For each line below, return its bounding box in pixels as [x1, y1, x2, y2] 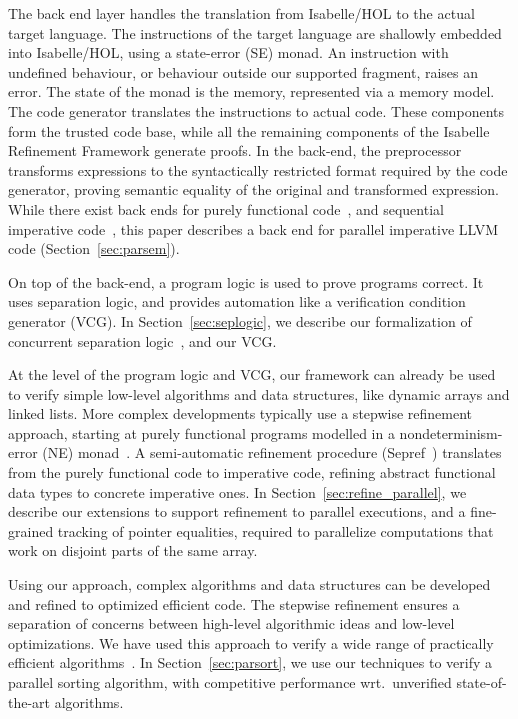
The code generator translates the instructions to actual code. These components [8, 100, 505, 121]
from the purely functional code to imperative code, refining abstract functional [8, 462, 496, 483]
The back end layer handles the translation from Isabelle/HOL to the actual [8, 3, 475, 23]
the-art [8, 691, 51, 712]
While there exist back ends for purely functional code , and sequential [8, 198, 444, 219]
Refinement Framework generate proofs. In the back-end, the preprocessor [8, 140, 462, 161]
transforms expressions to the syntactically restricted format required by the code [8, 159, 508, 180]
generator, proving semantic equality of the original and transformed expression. [8, 179, 500, 200]
